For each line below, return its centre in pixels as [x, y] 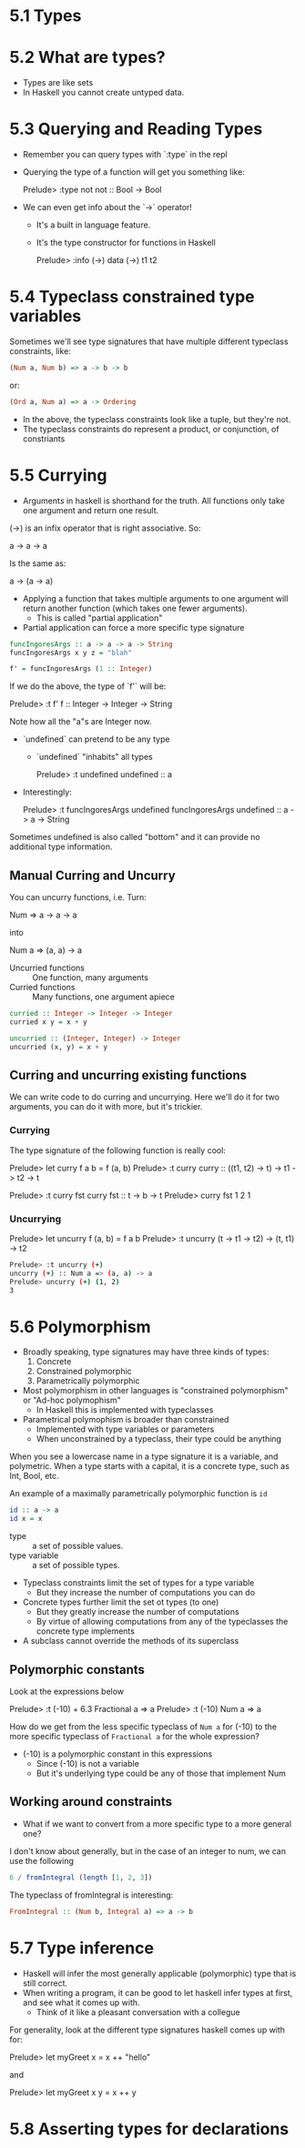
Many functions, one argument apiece [103, 997]
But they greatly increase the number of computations [137, 1612]
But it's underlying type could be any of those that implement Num [161, 1773]
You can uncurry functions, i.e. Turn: [78, 897]
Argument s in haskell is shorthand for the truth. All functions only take [153, 501]
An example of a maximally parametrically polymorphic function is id [138, 1494]
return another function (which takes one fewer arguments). [135, 608]
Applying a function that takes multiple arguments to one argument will [155, 598]
